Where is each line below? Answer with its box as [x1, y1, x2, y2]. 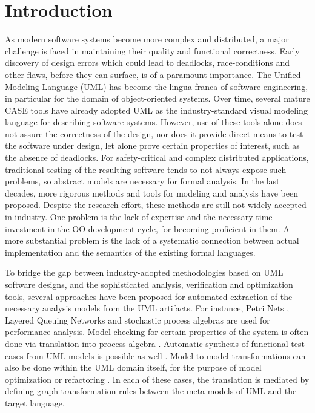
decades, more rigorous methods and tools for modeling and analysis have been [5, 186, 299, 199]
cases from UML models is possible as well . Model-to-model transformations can [5, 349, 306, 362]
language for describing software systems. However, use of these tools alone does [5, 115, 302, 128]
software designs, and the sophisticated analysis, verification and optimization [5, 278, 293, 290]
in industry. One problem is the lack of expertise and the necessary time [5, 210, 273, 223]
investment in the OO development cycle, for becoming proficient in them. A [5, 222, 290, 235]
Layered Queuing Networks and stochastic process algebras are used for [5, 313, 270, 326]
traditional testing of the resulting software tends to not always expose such [5, 163, 287, 175]
